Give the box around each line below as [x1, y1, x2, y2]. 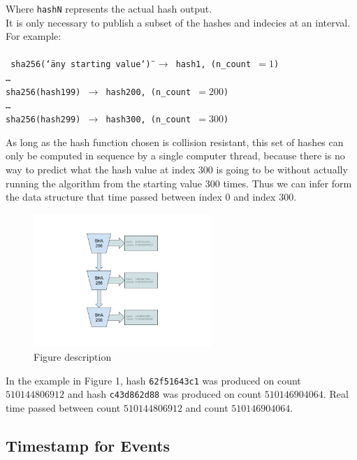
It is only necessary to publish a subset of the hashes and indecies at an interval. [6, 15, 351, 29]
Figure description [34, 350, 112, 364]
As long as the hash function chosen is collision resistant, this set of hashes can [6, 134, 344, 149]
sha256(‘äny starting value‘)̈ [10, 59, 151, 70]
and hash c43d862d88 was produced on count [67, 387, 262, 401]
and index [233, 189, 276, 204]
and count [185, 400, 228, 415]
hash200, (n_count [105, 87, 191, 97]
